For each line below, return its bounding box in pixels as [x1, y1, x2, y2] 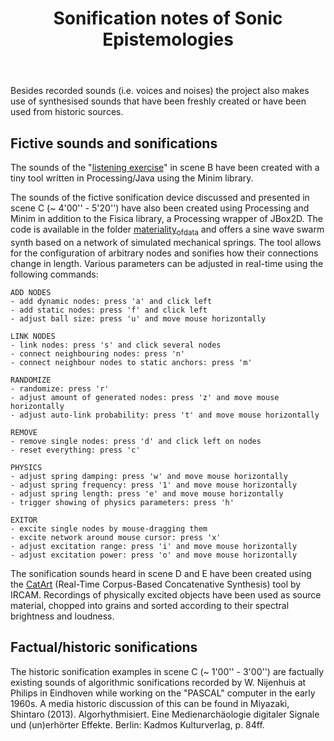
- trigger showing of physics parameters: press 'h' [10, 497, 235, 507]
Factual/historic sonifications [10, 639, 198, 656]
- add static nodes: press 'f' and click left [10, 305, 208, 315]
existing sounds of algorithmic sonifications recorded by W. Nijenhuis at [10, 676, 307, 688]
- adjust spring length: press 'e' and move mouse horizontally [10, 488, 284, 499]
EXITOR [10, 515, 38, 525]
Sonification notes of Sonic [53, 7, 283, 30]
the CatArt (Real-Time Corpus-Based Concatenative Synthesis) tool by [10, 578, 302, 590]
